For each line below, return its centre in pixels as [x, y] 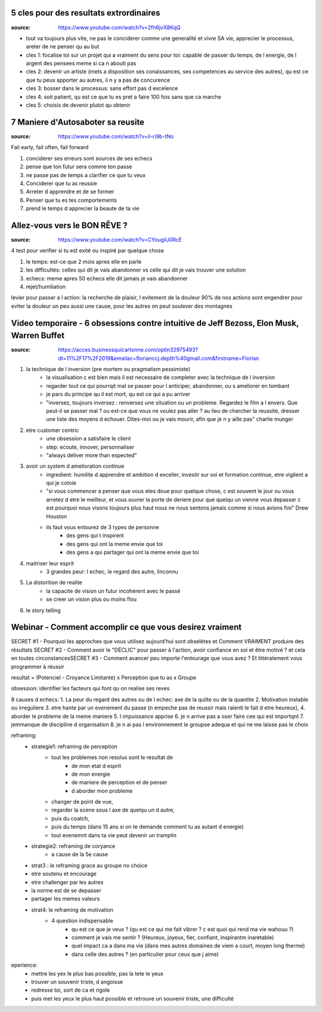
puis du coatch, [70, 818]
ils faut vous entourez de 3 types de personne [103, 527]
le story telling [43, 610]
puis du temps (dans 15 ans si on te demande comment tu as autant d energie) [148, 827]
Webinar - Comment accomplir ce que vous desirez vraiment [126, 627]
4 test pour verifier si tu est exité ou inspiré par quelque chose [87, 251]
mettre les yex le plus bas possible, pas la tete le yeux [97, 973]
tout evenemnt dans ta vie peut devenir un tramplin [114, 835]
